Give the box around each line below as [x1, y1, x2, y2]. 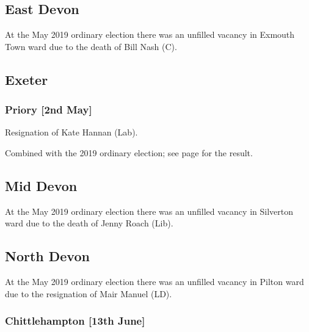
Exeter [5, 70, 48, 88]
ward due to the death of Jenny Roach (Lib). [5, 217, 173, 229]
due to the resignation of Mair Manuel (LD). [5, 287, 172, 300]
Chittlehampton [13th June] [5, 313, 145, 328]
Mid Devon [5, 176, 78, 195]
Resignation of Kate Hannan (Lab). [5, 126, 138, 139]
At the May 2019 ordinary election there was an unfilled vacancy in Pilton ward [5, 275, 304, 288]
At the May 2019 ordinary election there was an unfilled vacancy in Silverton [5, 204, 293, 217]
